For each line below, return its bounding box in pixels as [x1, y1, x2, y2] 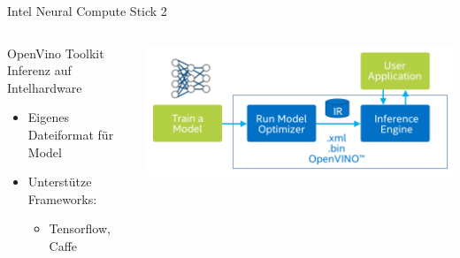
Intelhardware [7, 78, 82, 96]
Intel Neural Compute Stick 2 [7, 2, 167, 19]
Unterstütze [27, 172, 92, 191]
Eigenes [27, 108, 69, 126]
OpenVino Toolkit [7, 43, 104, 62]
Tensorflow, [49, 219, 111, 238]
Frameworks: [27, 189, 97, 208]
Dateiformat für [27, 125, 114, 143]
